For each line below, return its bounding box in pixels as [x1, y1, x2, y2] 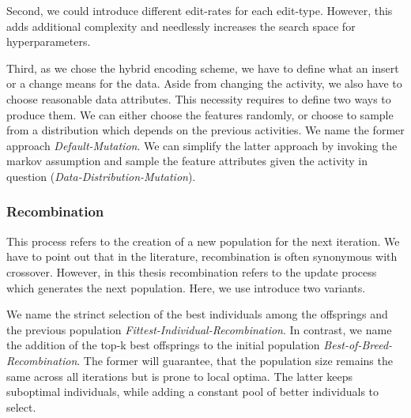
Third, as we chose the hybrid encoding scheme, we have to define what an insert [6, 59, 399, 76]
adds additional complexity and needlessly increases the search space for [6, 17, 356, 34]
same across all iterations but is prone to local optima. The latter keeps [6, 367, 353, 384]
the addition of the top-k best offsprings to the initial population [6, 337, 320, 353]
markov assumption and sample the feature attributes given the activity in [6, 153, 368, 169]
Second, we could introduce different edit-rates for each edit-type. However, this [6, 2, 393, 18]
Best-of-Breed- [323, 337, 393, 353]
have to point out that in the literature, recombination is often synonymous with [6, 248, 398, 265]
